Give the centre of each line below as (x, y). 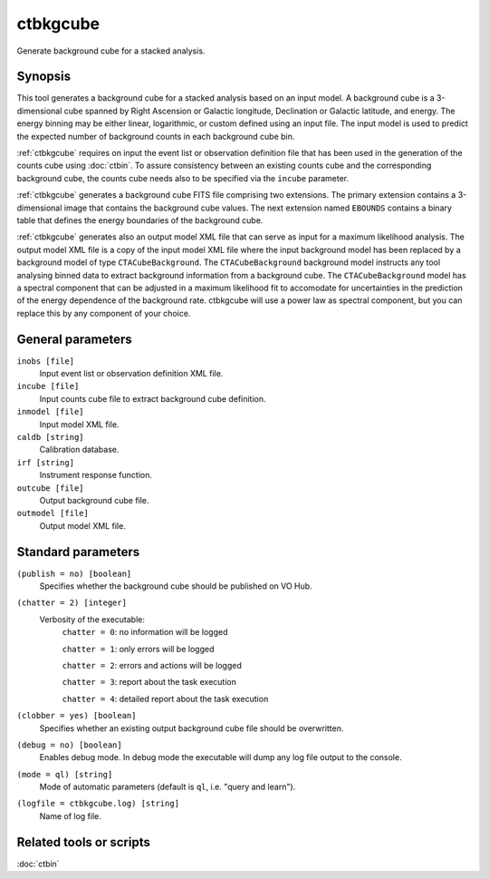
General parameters (75, 339)
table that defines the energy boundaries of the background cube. (140, 220)
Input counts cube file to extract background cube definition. (153, 398)
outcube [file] (51, 488)
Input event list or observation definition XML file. (131, 373)
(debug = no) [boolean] (69, 745)
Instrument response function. (96, 475)
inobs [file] (46, 361)
